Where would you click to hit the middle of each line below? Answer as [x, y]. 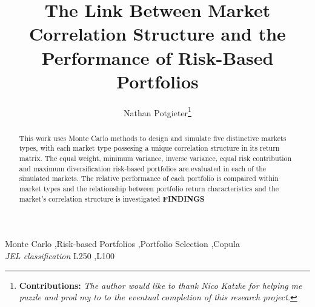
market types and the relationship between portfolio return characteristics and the [149, 189]
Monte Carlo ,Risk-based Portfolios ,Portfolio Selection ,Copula [122, 244]
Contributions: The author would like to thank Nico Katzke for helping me [161, 285]
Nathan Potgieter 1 [157, 111]
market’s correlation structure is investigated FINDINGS [112, 199]
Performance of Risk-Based [157, 57]
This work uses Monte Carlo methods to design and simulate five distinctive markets [153, 138]
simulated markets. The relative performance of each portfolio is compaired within [149, 178]
